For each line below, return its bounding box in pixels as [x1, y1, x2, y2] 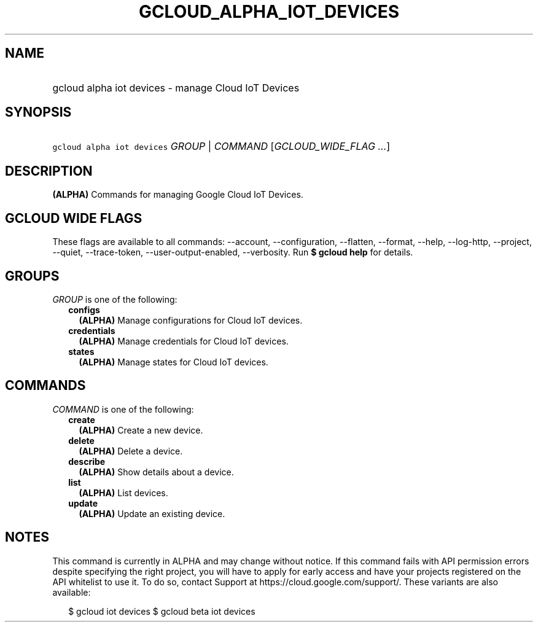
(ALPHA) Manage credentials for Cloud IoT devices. [79, 335, 289, 346]
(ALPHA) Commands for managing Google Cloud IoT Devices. [52, 189, 303, 200]
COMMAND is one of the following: [52, 403, 194, 415]
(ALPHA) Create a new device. [79, 424, 203, 435]
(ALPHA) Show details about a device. [79, 466, 234, 477]
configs [68, 304, 100, 315]
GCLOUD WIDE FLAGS [5, 210, 142, 226]
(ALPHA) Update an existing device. [79, 508, 225, 519]
